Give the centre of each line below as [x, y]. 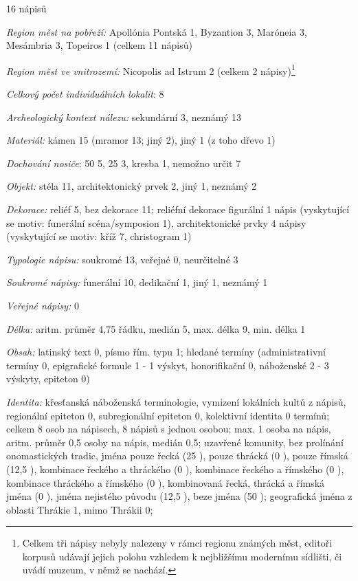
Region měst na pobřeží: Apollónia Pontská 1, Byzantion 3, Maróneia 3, [157, 31]
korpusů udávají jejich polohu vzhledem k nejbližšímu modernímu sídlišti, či [182, 556]
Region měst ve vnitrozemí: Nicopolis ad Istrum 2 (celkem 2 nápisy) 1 [151, 69]
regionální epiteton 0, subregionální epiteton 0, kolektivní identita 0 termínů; [168, 415]
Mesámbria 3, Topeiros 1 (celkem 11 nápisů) [99, 45]
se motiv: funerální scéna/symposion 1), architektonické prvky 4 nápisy [156, 222]
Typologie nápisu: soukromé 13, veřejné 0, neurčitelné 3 [122, 259]
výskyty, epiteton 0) [48, 379]
